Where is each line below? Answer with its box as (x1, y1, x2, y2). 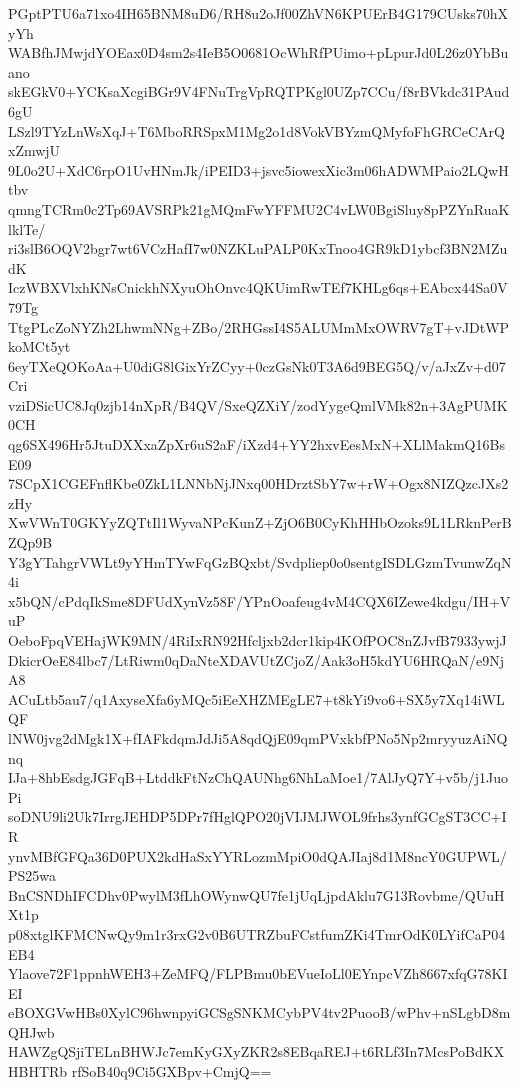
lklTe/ (8, 218, 46, 239)
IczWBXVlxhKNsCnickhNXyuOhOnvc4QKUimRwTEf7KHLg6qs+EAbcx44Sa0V (8, 277, 508, 298)
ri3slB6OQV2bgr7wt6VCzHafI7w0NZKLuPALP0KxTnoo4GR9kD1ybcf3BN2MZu (8, 238, 508, 259)
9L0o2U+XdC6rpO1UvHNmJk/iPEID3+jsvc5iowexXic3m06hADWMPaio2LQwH (8, 159, 509, 180)
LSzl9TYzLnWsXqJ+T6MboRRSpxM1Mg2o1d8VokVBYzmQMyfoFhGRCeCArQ (8, 120, 505, 141)
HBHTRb (8, 1061, 68, 1082)
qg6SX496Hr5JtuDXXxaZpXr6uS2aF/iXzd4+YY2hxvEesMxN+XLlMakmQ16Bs (8, 434, 505, 455)
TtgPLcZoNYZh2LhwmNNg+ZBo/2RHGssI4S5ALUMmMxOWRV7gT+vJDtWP (8, 316, 510, 337)
